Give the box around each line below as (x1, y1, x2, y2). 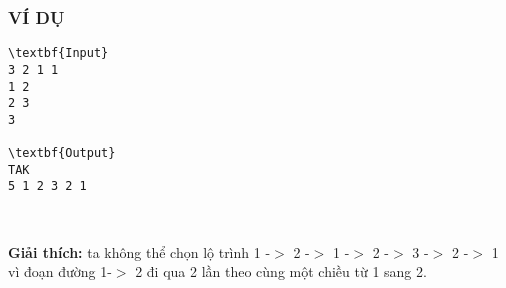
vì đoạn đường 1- (8, 261, 112, 282)
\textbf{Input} (8, 46, 109, 61)
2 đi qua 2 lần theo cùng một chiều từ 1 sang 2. (135, 261, 427, 282)
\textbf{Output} (8, 146, 116, 161)
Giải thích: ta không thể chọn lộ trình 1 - (8, 241, 271, 262)
